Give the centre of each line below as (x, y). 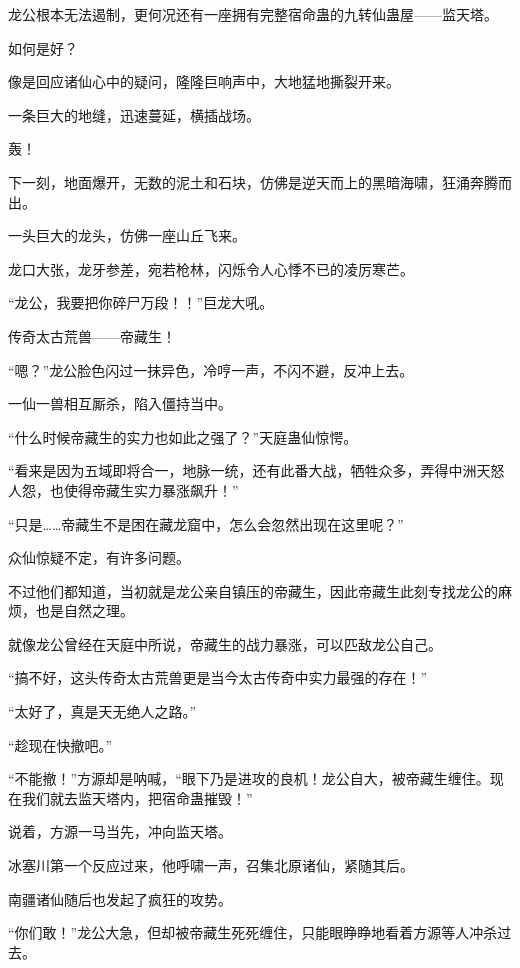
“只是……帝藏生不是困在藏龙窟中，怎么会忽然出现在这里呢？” (206, 523)
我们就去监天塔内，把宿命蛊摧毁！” (137, 797)
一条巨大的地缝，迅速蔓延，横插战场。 (134, 114)
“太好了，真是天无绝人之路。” (102, 711)
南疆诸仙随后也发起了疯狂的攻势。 (120, 898)
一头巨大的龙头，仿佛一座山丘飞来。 (127, 235)
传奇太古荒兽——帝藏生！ (92, 335)
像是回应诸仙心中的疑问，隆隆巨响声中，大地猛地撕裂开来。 (204, 81)
